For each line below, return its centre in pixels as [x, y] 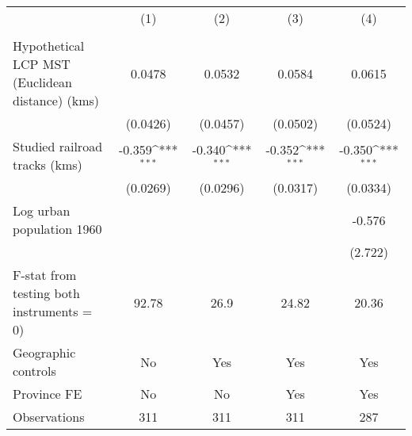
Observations [49, 417]
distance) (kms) [56, 100]
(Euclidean [42, 82]
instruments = [53, 311]
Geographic [44, 352]
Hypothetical [49, 46]
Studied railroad [58, 146]
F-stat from [45, 275]
